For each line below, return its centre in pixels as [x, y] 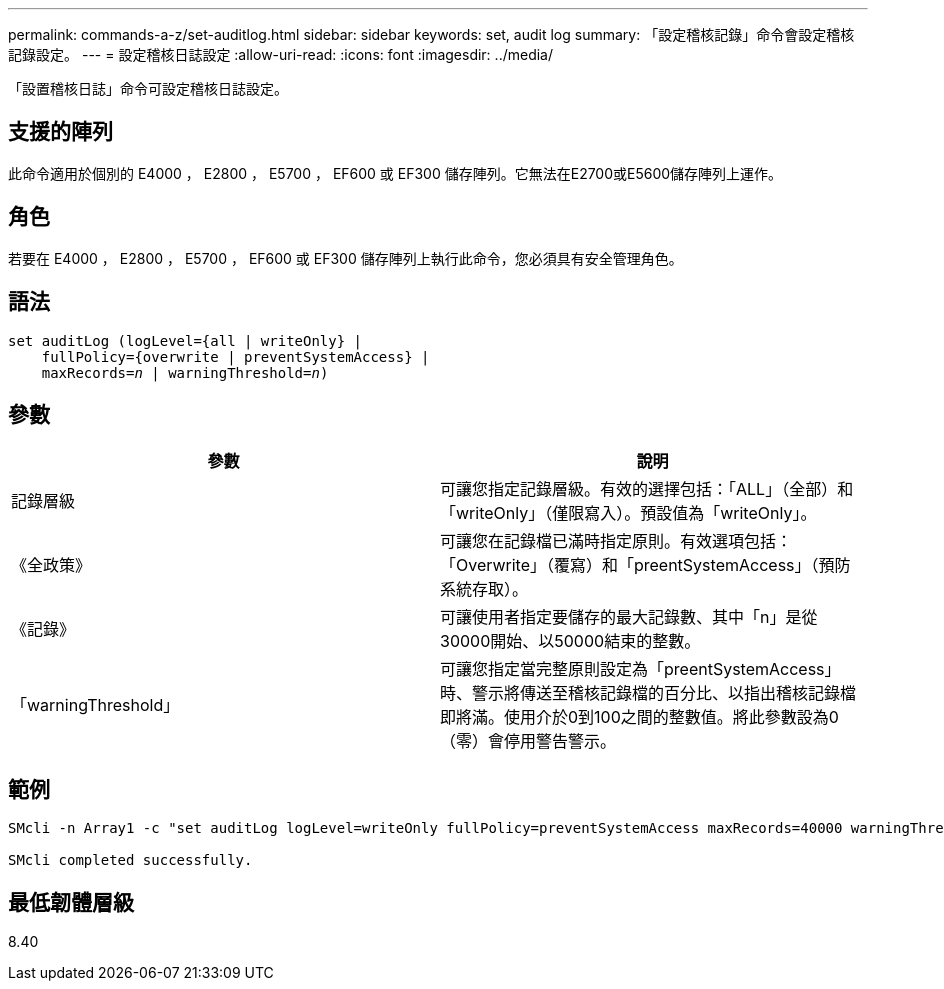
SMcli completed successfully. [130, 860]
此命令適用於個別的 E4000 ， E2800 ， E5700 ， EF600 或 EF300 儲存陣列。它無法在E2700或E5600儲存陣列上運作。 [395, 173]
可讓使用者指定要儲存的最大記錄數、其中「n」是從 [629, 617]
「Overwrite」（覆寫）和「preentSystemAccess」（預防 [645, 565]
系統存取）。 [484, 589]
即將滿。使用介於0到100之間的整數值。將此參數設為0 [639, 717]
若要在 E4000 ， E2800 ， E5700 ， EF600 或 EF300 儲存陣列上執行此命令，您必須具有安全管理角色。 [345, 258]
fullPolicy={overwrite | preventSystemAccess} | [235, 356]
